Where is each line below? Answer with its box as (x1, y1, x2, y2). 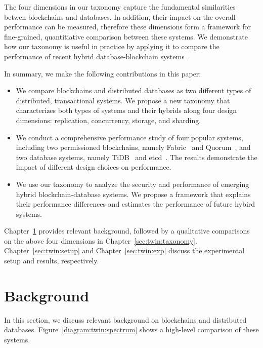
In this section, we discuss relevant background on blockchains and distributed (4, 314, 247, 325)
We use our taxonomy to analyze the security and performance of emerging (16, 178, 249, 189)
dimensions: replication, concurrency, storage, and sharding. (16, 114, 201, 125)
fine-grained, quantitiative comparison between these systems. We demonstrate (4, 31, 248, 42)
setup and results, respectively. (4, 255, 99, 266)
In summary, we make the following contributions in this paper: (4, 68, 201, 79)
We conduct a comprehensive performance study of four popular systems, (16, 132, 243, 142)
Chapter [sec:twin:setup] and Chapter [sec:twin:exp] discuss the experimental (4, 245, 245, 256)
